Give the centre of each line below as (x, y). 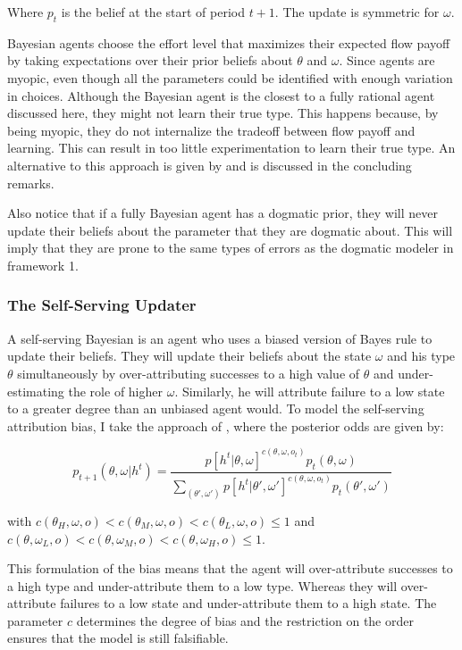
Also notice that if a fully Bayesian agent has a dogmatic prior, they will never (223, 213)
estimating (36, 391)
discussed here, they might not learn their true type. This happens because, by (223, 113)
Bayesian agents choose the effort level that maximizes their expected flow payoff (229, 42)
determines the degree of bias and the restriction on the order (245, 620)
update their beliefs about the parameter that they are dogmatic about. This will (230, 230)
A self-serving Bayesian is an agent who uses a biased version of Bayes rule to (220, 338)
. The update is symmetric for (357, 12)
